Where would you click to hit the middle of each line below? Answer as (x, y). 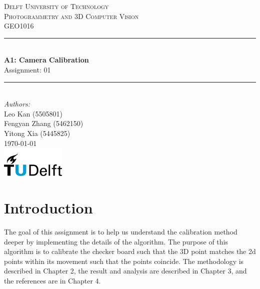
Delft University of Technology (56, 6)
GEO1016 (19, 26)
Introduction (48, 208)
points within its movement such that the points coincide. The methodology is (124, 261)
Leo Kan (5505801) (33, 113)
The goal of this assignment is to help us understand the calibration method (121, 231)
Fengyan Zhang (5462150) (44, 123)
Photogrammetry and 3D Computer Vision (71, 16)
